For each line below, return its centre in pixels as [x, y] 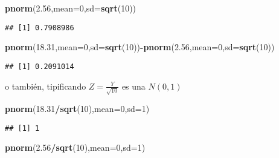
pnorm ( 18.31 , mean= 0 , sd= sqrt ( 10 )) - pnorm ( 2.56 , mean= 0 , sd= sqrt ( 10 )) [140, 47]
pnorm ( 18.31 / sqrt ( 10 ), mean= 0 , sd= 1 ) [77, 109]
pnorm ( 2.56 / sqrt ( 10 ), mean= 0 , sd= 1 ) [75, 147]
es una [133, 86]
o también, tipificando [46, 86]
